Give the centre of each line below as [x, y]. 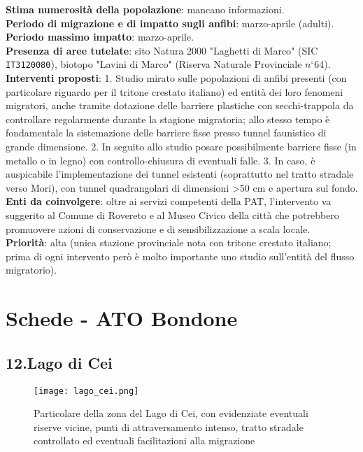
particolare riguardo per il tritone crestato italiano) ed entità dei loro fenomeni [175, 91]
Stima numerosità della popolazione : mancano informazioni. [145, 9]
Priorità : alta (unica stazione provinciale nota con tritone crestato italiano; [169, 242]
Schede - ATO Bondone [122, 318]
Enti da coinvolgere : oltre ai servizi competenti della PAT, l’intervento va [169, 201]
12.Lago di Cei [59, 362]
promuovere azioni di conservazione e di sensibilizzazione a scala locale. [158, 228]
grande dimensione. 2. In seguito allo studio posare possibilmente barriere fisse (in [181, 146]
